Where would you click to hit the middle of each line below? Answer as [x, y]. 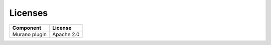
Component [27, 28]
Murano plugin [30, 34]
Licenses [29, 13]
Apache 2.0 [66, 34]
